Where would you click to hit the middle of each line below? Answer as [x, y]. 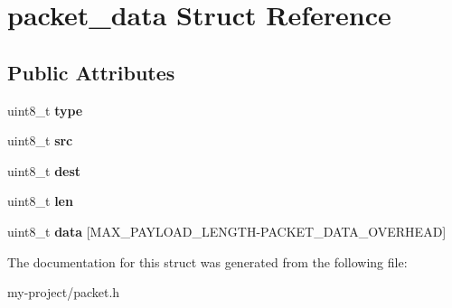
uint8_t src [40, 140]
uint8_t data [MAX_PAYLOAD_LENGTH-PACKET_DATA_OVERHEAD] [227, 231]
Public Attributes [91, 72]
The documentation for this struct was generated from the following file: [207, 261]
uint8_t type [45, 110]
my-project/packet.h [64, 292]
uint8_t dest [44, 170]
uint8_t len [40, 201]
